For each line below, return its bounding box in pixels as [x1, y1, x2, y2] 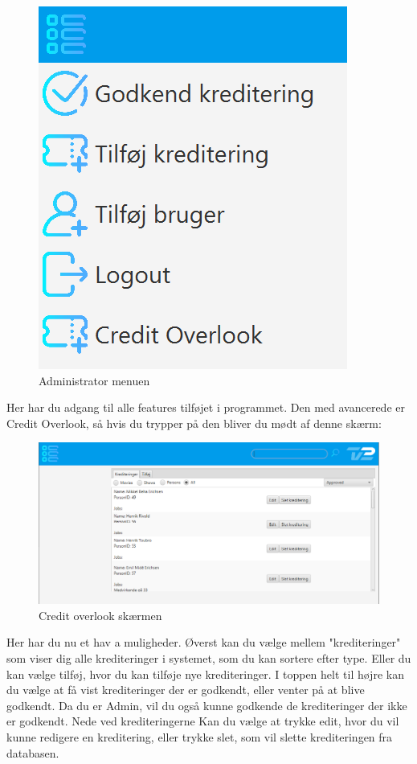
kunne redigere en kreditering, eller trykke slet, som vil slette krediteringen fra [6, 728, 393, 745]
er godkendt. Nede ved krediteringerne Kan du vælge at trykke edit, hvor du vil [6, 713, 399, 729]
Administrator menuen [39, 372, 150, 388]
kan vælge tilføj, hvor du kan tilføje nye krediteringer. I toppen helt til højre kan [6, 665, 404, 682]
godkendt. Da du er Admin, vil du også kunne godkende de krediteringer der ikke [6, 696, 407, 713]
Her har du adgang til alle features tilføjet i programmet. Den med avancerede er [6, 399, 405, 416]
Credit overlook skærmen [39, 606, 162, 623]
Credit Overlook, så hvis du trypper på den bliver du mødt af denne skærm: [6, 414, 382, 431]
